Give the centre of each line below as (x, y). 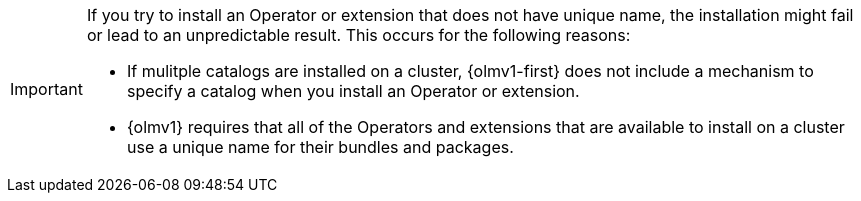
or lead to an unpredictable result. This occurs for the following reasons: (358, 35)
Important (46, 89)
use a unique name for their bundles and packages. (320, 147)
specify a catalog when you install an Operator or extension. (353, 91)
